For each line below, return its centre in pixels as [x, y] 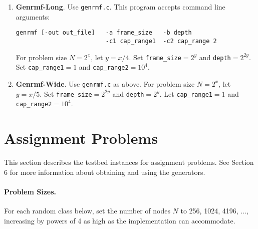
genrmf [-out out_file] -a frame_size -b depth [104, 33]
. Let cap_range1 [186, 93]
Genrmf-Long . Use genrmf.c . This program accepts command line [120, 7]
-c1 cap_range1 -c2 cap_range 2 [161, 41]
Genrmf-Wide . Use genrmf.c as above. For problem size [105, 83]
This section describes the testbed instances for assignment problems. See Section [129, 162]
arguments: [33, 16]
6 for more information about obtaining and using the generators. [105, 172]
